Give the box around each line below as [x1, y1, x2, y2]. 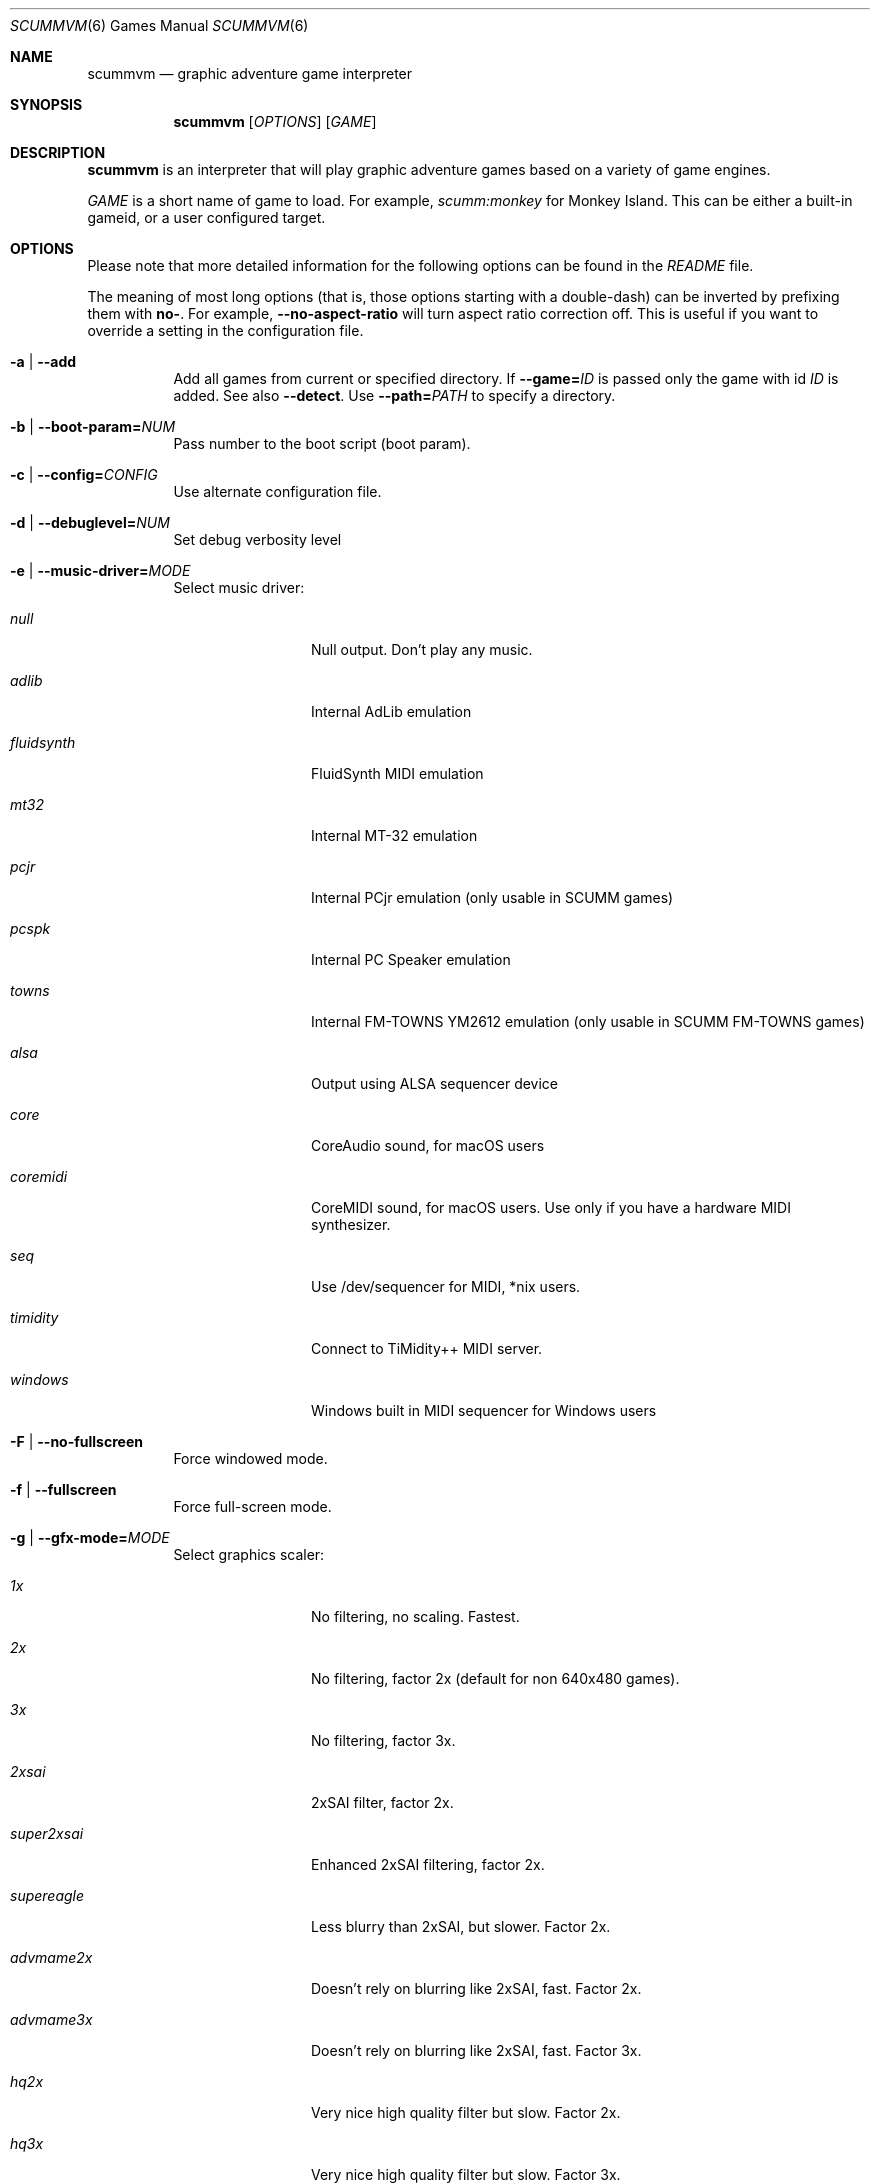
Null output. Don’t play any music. [311, 641, 533, 658]
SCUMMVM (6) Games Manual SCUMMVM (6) [10, 17, 309, 34]
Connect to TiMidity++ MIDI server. [311, 1340, 543, 1357]
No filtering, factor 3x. [311, 1732, 456, 1749]
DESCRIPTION [10, 144, 106, 161]
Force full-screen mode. [173, 1498, 332, 1515]
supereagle [10, 1887, 85, 1904]
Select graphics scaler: [173, 1546, 325, 1563]
